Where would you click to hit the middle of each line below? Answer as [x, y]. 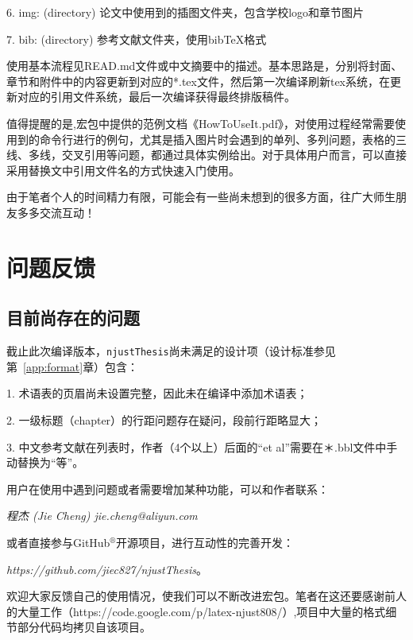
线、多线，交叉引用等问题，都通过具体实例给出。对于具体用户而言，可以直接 [206, 155]
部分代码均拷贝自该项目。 [84, 627]
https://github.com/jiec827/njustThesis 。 [107, 569]
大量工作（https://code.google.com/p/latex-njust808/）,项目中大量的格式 [201, 611]
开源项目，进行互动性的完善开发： [205, 542]
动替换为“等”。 [45, 462]
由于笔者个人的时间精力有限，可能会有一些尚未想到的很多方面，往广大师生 [201, 197]
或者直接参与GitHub [58, 542]
